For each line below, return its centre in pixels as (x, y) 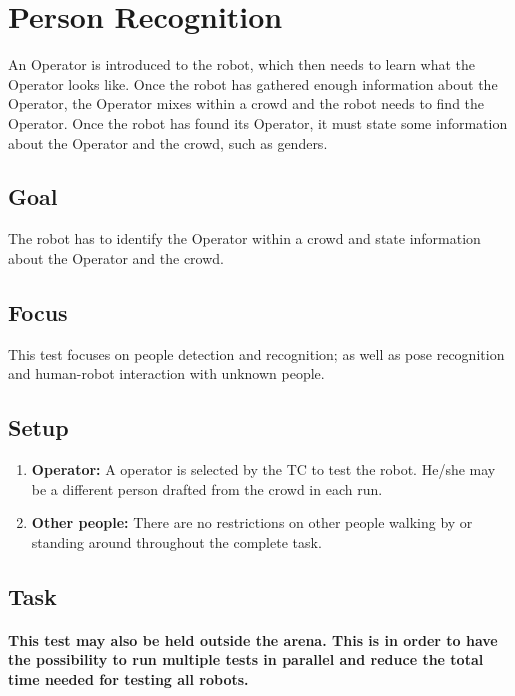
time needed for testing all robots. (128, 679)
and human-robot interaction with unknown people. (166, 373)
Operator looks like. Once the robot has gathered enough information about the (253, 83)
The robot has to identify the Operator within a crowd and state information (244, 238)
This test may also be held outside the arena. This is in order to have (253, 639)
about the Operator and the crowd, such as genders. (168, 142)
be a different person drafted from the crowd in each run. (207, 488)
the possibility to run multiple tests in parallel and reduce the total (246, 659)
